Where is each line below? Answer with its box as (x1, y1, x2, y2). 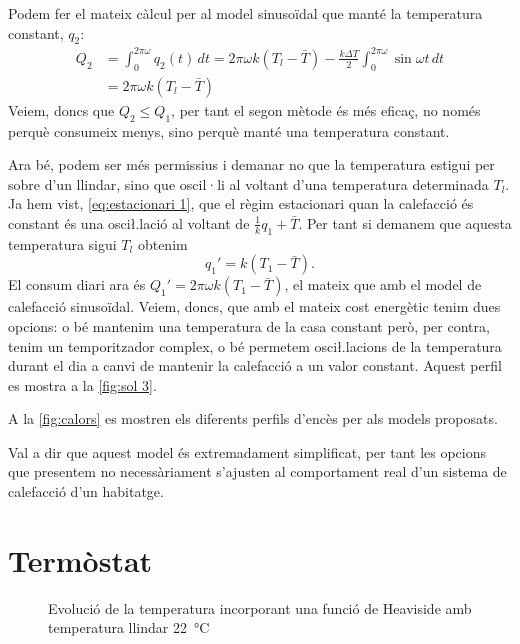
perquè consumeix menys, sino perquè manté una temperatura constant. (8, 120, 450, 141)
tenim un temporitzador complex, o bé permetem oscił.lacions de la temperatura (8, 335, 502, 356)
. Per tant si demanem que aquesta (298, 212, 512, 233)
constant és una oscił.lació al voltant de (8, 212, 250, 233)
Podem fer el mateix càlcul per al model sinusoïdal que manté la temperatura (8, 3, 483, 23)
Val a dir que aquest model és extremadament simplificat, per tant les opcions (8, 441, 487, 462)
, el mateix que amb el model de (284, 274, 482, 295)
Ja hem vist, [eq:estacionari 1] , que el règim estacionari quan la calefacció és (8, 193, 474, 214)
